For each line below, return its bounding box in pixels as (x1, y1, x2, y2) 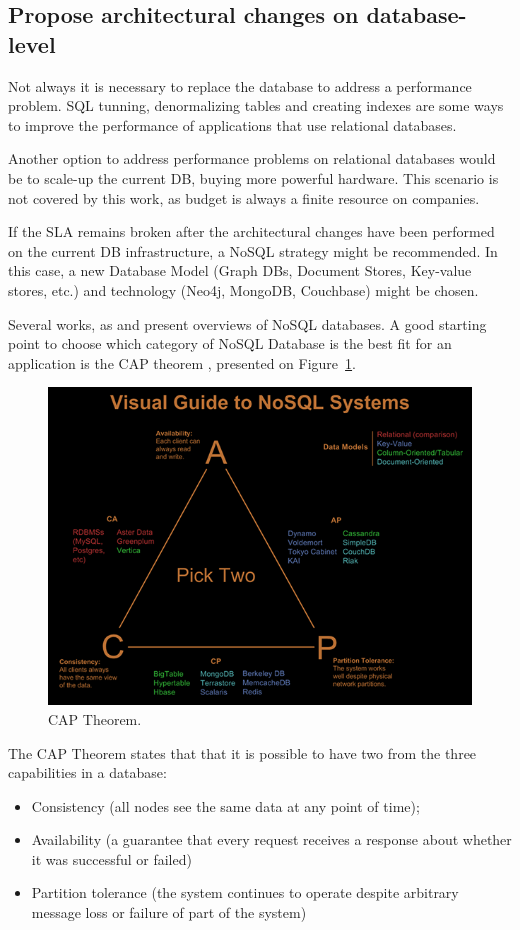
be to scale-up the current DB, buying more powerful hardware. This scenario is (8, 167, 499, 188)
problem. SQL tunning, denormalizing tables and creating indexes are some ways (8, 95, 504, 116)
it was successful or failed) (31, 848, 192, 869)
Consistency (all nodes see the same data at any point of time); (31, 795, 420, 816)
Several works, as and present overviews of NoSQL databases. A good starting (8, 313, 487, 334)
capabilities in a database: (8, 762, 167, 783)
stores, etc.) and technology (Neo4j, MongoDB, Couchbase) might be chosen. (8, 279, 479, 300)
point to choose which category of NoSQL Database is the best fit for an (8, 333, 452, 354)
